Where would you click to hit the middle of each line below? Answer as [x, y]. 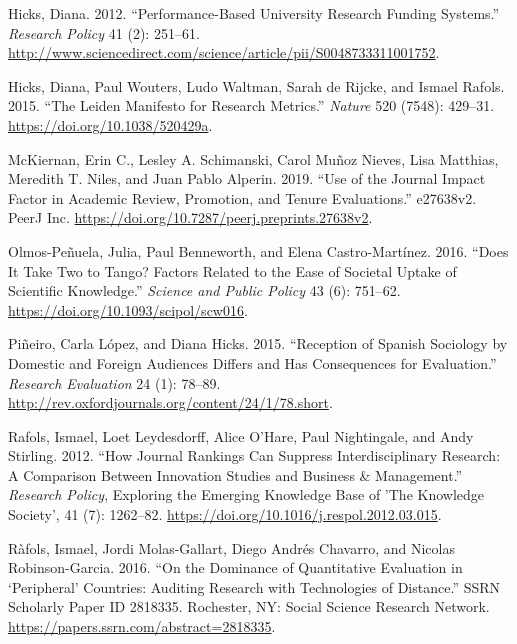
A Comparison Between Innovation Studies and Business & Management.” [235, 474]
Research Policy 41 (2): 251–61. [104, 32]
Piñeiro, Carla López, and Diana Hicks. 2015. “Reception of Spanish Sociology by [258, 343]
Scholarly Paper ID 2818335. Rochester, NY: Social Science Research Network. [249, 606]
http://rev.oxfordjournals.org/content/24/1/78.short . [170, 402]
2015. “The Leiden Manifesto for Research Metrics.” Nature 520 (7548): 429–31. [251, 105]
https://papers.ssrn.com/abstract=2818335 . [142, 626]
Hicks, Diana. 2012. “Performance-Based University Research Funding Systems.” [254, 13]
